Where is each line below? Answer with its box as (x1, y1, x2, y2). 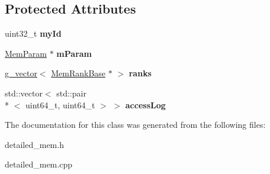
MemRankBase (51, 67, 106, 79)
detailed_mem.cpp (5, 158, 72, 170)
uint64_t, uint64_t (25, 98, 95, 111)
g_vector (5, 67, 37, 79)
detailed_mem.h (5, 138, 64, 150)
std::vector (5, 86, 43, 99)
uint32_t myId (5, 27, 62, 40)
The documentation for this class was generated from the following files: (5, 118, 266, 131)
